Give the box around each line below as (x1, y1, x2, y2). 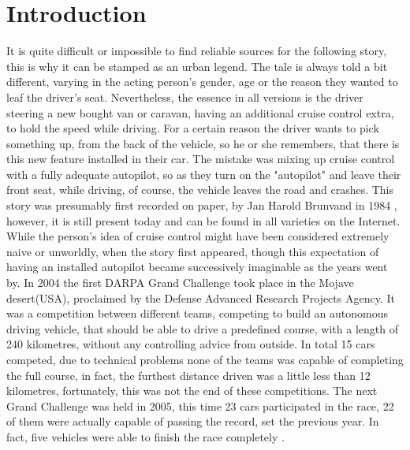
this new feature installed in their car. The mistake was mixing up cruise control (6, 151, 395, 167)
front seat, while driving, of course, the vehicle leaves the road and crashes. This (6, 181, 394, 198)
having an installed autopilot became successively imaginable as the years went (6, 258, 388, 275)
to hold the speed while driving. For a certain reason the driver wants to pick (6, 120, 379, 136)
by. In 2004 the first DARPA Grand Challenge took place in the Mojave (6, 274, 354, 291)
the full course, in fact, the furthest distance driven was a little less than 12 (6, 366, 371, 383)
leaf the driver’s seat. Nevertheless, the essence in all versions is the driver (6, 88, 363, 105)
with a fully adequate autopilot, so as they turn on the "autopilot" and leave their (6, 165, 401, 182)
